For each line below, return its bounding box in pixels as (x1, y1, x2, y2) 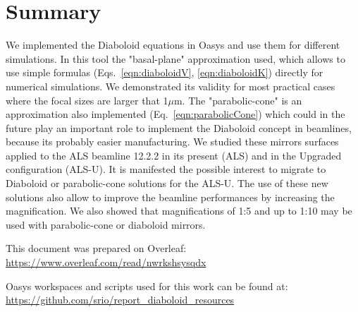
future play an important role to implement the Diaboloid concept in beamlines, (6, 120, 352, 135)
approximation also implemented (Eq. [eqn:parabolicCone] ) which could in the (6, 107, 345, 121)
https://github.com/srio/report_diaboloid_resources (6, 292, 235, 307)
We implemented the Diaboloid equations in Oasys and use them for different (6, 37, 340, 52)
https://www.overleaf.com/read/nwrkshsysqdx (6, 255, 206, 270)
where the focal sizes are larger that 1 (6, 92, 168, 107)
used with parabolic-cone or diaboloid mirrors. (6, 217, 206, 232)
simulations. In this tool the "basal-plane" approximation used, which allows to (6, 51, 345, 66)
